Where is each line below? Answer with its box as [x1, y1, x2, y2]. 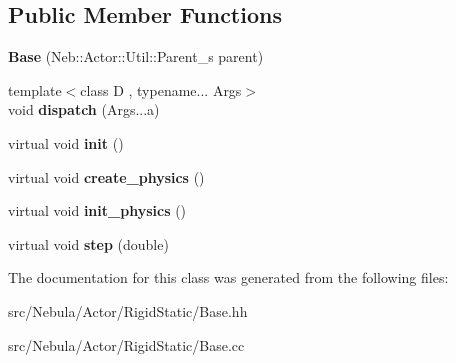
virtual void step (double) [8, 233, 169, 254]
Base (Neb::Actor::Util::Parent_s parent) [8, 46, 264, 67]
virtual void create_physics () [8, 166, 205, 187]
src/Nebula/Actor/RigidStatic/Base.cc [8, 334, 245, 355]
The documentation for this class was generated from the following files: [8, 267, 449, 288]
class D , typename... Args [80, 79, 242, 100]
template [8, 79, 62, 100]
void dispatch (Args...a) [8, 99, 160, 120]
